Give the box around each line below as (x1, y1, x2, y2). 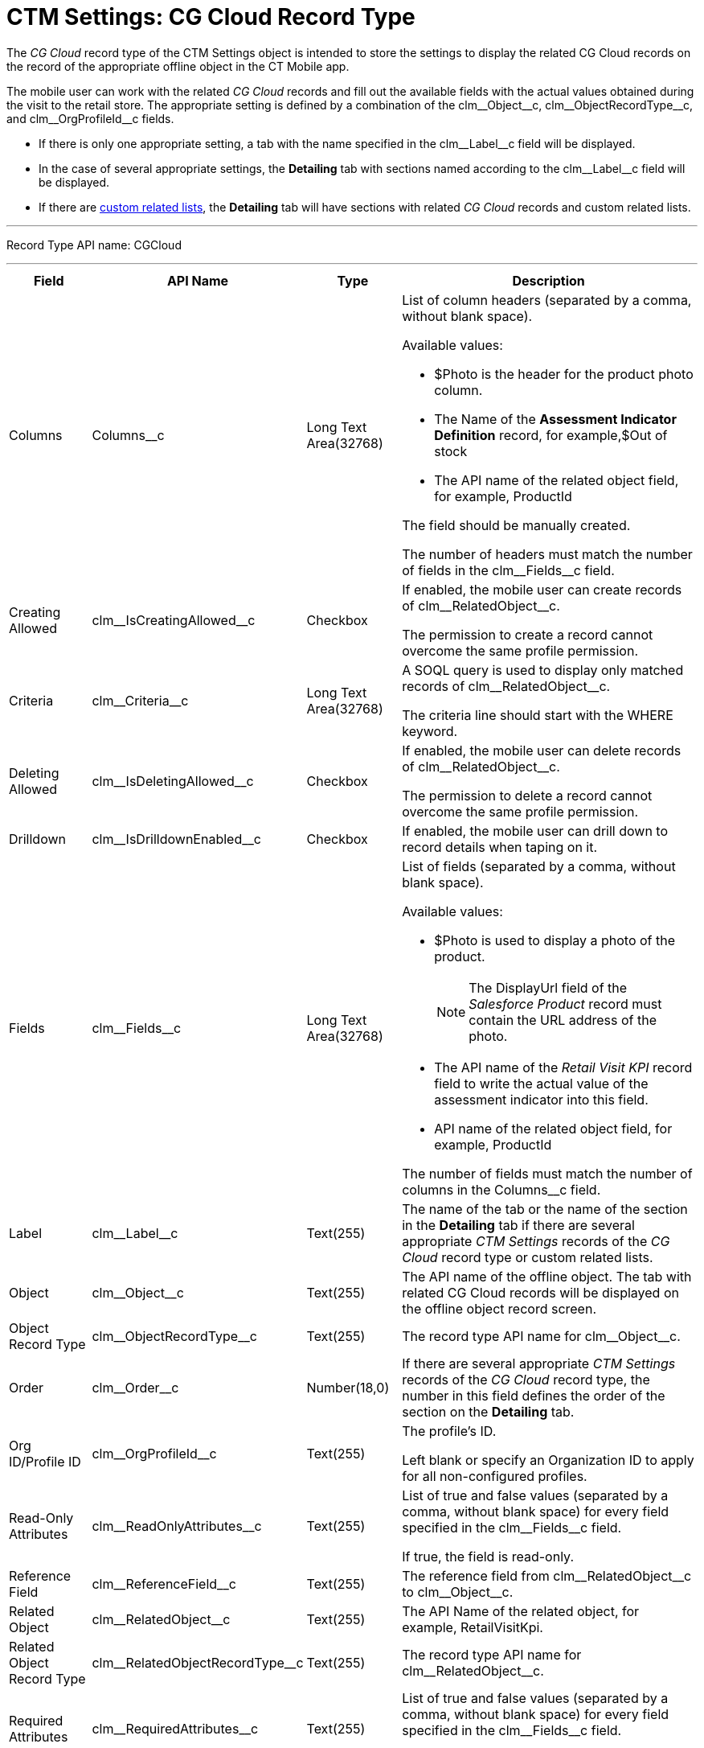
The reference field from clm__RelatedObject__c (402, 1567, 692, 1584)
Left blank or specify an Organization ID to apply (402, 1451, 694, 1468)
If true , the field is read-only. (402, 1548, 575, 1565)
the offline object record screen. (402, 1300, 596, 1317)
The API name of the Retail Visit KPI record (434, 1059, 693, 1076)
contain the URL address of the (469, 1011, 657, 1028)
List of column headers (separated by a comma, (402, 291, 692, 308)
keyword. (402, 722, 458, 739)
